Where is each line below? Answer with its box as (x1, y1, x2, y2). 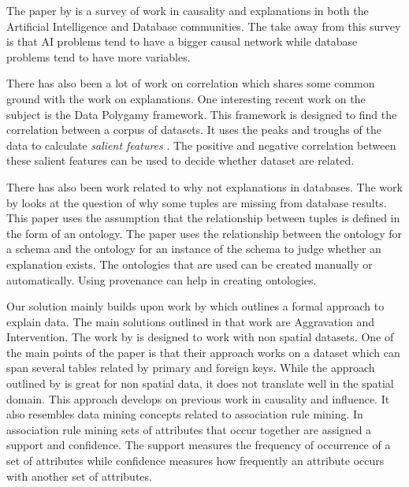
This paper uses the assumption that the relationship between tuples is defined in (6, 210, 400, 226)
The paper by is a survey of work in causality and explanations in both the (6, 2, 369, 18)
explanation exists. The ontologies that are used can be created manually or (6, 255, 373, 272)
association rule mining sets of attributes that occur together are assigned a (6, 421, 372, 437)
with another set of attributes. (6, 467, 152, 484)
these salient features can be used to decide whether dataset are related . (6, 152, 355, 169)
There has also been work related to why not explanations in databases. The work (6, 178, 403, 195)
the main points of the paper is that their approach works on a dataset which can (6, 344, 400, 360)
